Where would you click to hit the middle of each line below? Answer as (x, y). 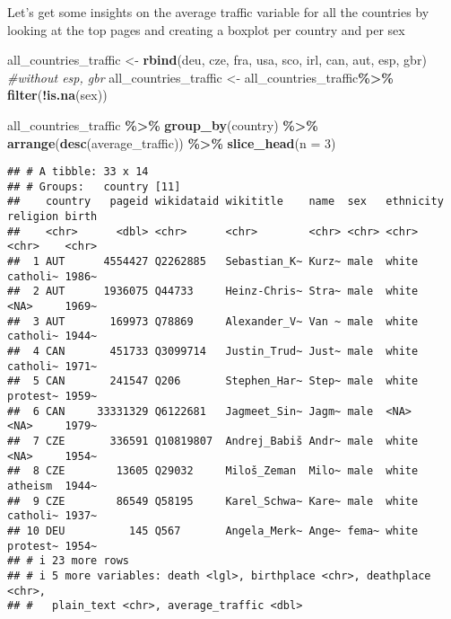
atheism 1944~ (52, 486)
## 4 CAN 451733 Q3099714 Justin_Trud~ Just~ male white (213, 352)
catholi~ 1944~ (52, 336)
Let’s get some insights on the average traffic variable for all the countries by (218, 12)
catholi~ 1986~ (52, 276)
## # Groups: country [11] (94, 186)
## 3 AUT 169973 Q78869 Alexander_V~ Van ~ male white (213, 321)
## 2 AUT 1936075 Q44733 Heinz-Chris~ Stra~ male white (213, 292)
